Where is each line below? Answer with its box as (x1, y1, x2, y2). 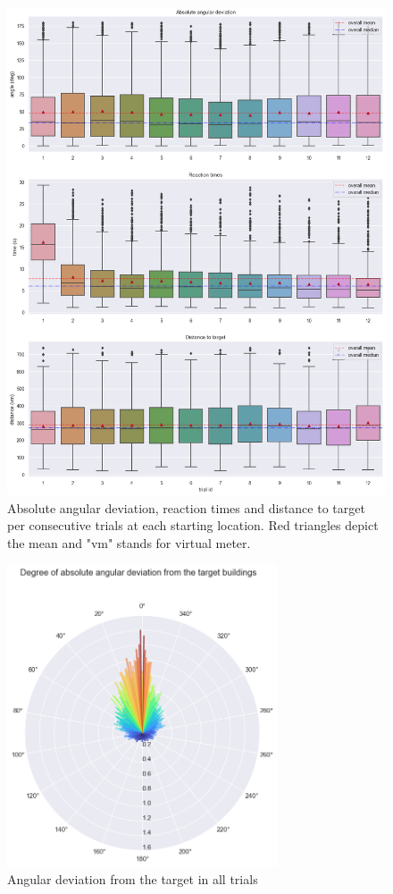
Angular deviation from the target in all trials (7, 869, 258, 888)
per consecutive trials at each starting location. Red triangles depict (7, 516, 379, 535)
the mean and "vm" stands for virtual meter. (7, 533, 251, 552)
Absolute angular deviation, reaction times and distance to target (7, 498, 365, 517)
